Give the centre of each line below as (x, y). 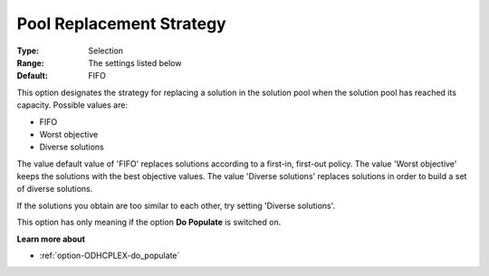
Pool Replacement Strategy (121, 24)
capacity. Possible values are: (72, 105)
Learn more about (51, 239)
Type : (28, 51)
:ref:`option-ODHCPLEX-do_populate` (110, 256)
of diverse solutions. (55, 189)
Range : (30, 62)
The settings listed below (135, 62)
